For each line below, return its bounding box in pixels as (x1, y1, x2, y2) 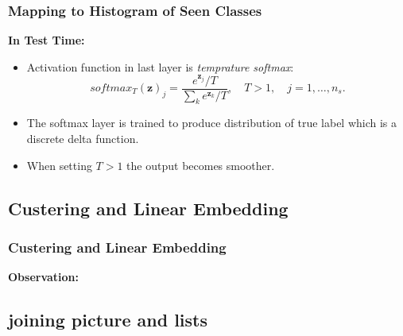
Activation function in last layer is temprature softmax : (26, 58, 294, 75)
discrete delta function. (26, 130, 139, 146)
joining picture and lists (8, 307, 207, 332)
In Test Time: (8, 32, 85, 48)
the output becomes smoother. (126, 156, 275, 173)
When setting (26, 156, 92, 173)
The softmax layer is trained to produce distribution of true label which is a (26, 114, 397, 131)
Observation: (8, 268, 79, 285)
